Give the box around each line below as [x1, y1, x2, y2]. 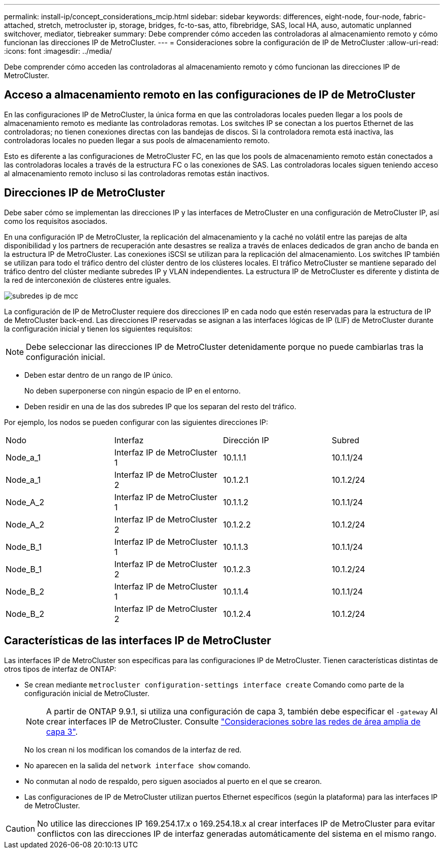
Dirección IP [223, 435, 269, 445]
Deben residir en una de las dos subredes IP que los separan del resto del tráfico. [24, 402, 297, 411]
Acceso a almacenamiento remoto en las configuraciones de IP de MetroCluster [4, 88, 416, 102]
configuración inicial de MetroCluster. [24, 688, 150, 698]
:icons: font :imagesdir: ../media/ [4, 47, 112, 55]
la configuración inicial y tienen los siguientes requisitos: [4, 324, 193, 333]
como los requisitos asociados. [4, 216, 107, 225]
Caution [6, 823, 35, 834]
